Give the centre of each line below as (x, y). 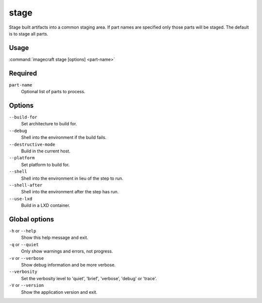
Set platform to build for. (45, 165)
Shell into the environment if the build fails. (64, 137)
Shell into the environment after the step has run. (70, 192)
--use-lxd (21, 199)
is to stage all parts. (29, 34)
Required (23, 73)
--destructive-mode (32, 144)
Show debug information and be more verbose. (68, 265)
